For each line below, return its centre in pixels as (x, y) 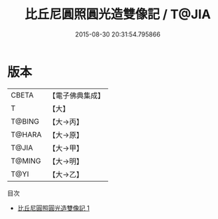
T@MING (26, 161)
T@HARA (26, 134)
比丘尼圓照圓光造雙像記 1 (53, 208)
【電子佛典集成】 (77, 95)
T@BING (25, 121)
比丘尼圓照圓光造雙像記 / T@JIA (118, 14)
